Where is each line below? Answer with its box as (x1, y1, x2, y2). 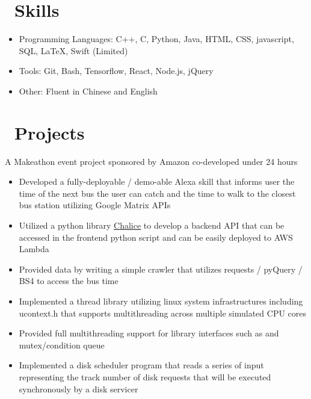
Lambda (19, 243, 49, 255)
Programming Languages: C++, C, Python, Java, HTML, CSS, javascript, (19, 32, 294, 45)
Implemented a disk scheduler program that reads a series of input (19, 359, 264, 371)
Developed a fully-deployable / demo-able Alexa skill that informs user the (19, 175, 295, 188)
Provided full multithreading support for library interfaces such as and (19, 327, 279, 339)
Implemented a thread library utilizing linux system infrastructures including (19, 294, 303, 307)
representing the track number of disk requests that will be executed (19, 370, 271, 383)
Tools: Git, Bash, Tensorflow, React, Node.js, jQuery (19, 64, 214, 77)
